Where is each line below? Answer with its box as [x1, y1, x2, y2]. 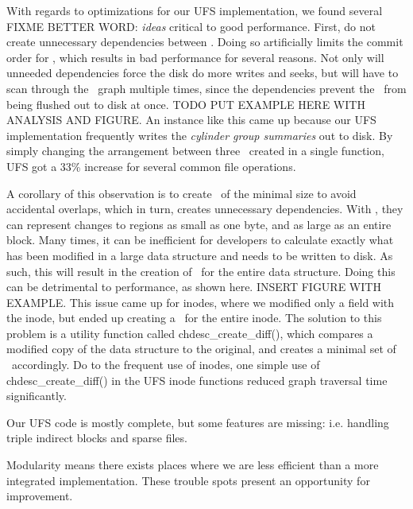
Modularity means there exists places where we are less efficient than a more [6, 457, 379, 473]
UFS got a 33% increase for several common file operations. [6, 157, 296, 174]
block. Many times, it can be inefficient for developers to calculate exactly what [6, 231, 394, 248]
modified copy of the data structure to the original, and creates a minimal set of [6, 340, 396, 357]
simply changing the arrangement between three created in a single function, [6, 142, 384, 159]
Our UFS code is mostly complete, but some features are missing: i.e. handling [6, 414, 389, 430]
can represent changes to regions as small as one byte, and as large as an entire [6, 216, 392, 232]
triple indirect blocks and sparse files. [6, 429, 187, 446]
